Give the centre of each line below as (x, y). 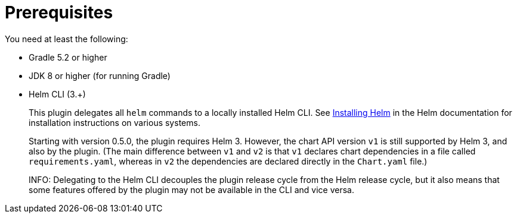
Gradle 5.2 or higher (68, 57)
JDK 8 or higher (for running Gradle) (100, 75)
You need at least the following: (66, 39)
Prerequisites (59, 12)
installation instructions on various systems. (114, 122)
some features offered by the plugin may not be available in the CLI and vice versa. (191, 189)
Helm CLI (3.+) (57, 94)
